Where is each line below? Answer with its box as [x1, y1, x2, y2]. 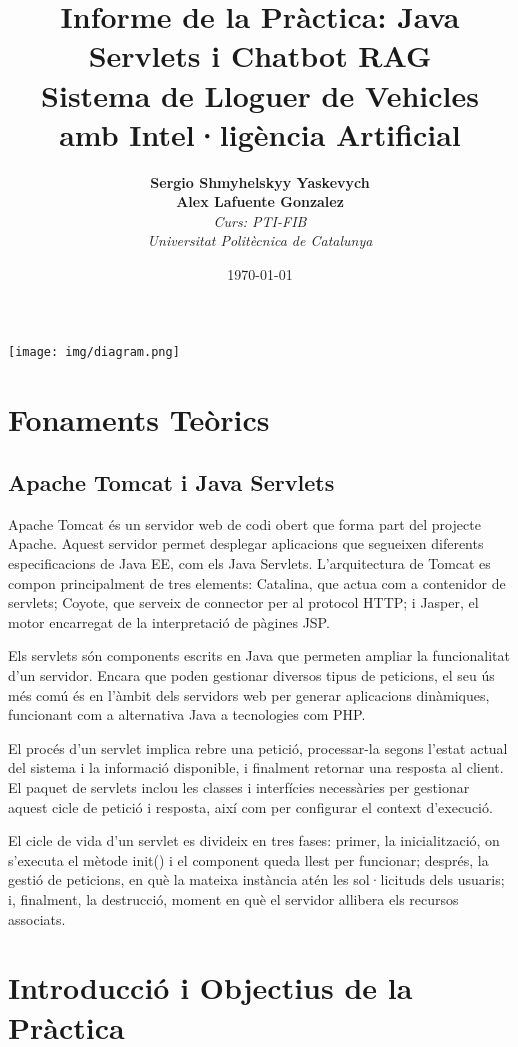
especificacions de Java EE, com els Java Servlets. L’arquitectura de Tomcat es [8, 553, 491, 574]
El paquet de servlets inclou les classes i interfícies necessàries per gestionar [8, 777, 470, 798]
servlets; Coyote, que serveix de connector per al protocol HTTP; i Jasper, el [8, 592, 479, 613]
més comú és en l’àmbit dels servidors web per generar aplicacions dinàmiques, [8, 684, 490, 705]
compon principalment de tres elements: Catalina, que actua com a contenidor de [8, 572, 506, 593]
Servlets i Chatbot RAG [88, 35, 432, 76]
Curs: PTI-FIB [213, 210, 307, 231]
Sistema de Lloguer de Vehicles [41, 74, 479, 115]
